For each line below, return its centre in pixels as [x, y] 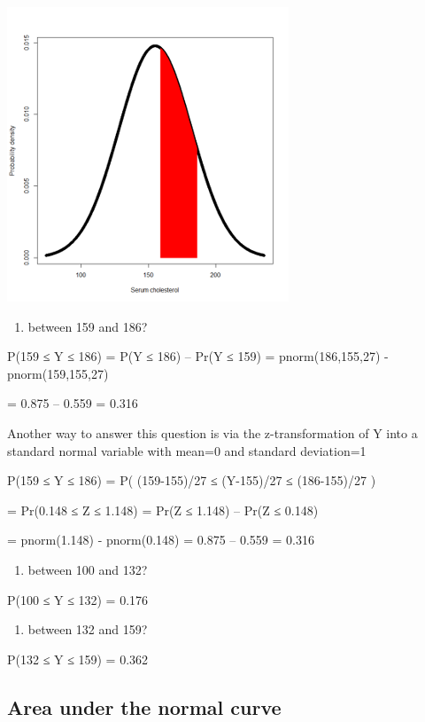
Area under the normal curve [144, 706]
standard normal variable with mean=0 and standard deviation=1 [187, 450]
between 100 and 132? [88, 569]
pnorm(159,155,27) [58, 373]
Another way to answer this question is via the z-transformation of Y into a [212, 432]
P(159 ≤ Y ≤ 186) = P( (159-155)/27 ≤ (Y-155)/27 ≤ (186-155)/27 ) [192, 480]
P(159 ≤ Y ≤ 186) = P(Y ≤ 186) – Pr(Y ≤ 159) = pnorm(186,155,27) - [198, 356]
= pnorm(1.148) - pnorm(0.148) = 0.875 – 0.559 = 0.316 [161, 540]
